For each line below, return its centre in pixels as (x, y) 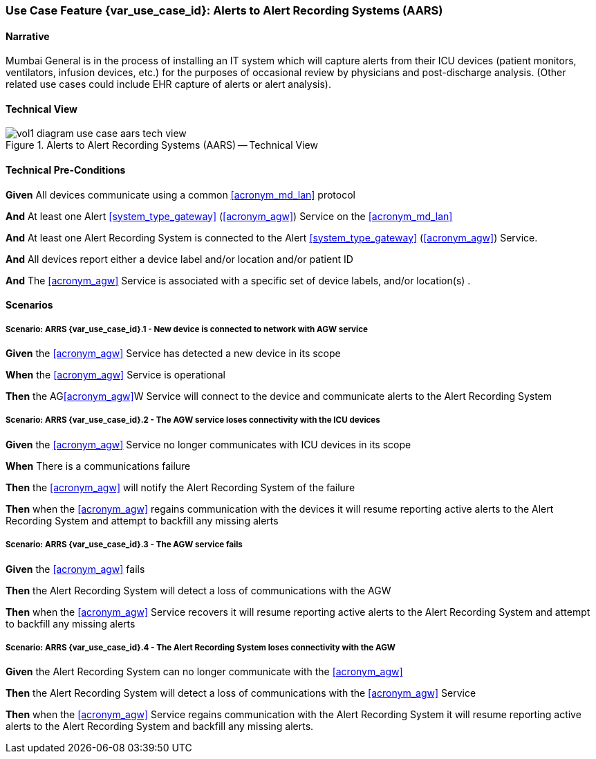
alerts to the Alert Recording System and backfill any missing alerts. (160, 726)
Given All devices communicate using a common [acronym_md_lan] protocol (180, 194)
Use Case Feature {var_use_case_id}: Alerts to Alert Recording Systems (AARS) (224, 10)
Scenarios (29, 305)
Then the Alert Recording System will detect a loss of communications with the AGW (198, 590)
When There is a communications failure (98, 466)
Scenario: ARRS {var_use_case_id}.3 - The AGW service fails (124, 545)
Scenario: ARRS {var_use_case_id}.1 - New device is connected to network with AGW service (187, 329)
